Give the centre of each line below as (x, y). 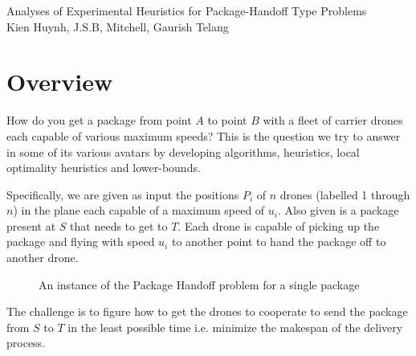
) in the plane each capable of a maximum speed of (139, 210)
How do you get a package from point (99, 120)
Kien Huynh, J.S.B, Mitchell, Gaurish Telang (118, 26)
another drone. (43, 258)
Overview (60, 82)
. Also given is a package (338, 210)
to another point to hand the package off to (279, 241)
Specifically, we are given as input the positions (123, 194)
